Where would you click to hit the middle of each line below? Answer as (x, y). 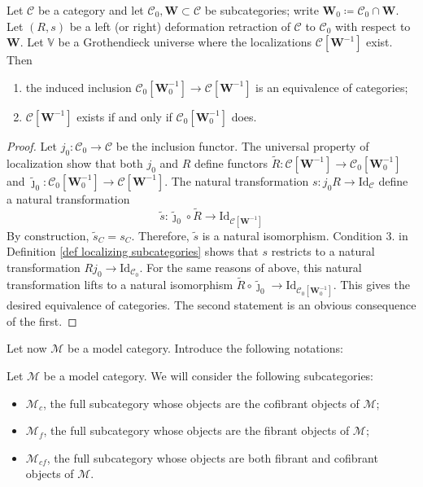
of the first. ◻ (42, 320)
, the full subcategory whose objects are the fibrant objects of (196, 430)
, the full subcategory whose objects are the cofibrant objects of (201, 403)
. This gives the (371, 285)
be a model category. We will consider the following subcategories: (209, 376)
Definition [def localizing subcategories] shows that (133, 251)
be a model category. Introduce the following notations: (205, 348)
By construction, (48, 235)
